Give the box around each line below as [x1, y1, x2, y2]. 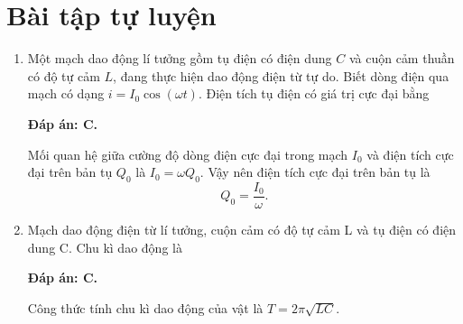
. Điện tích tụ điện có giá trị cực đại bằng [198, 84, 430, 103]
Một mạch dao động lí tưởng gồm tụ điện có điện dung [27, 49, 332, 68]
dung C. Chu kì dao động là [27, 237, 182, 256]
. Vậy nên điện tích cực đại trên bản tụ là [199, 162, 431, 181]
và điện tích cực [366, 144, 454, 163]
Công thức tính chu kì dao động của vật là [27, 298, 264, 317]
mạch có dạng [27, 84, 105, 103]
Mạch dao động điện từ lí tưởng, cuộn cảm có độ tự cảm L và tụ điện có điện [27, 219, 457, 238]
